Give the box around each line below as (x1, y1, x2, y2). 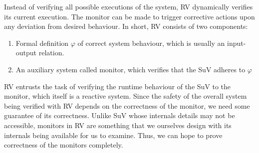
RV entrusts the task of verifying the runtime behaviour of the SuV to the (4, 81, 231, 91)
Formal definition (15, 37, 69, 48)
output (15, 47, 37, 58)
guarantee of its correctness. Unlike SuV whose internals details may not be (4, 110, 235, 121)
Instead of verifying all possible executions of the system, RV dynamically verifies (4, 1, 253, 11)
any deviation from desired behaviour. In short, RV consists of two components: (4, 21, 248, 31)
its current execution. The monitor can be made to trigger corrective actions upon (4, 11, 255, 21)
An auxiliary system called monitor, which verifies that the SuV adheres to (15, 64, 246, 74)
